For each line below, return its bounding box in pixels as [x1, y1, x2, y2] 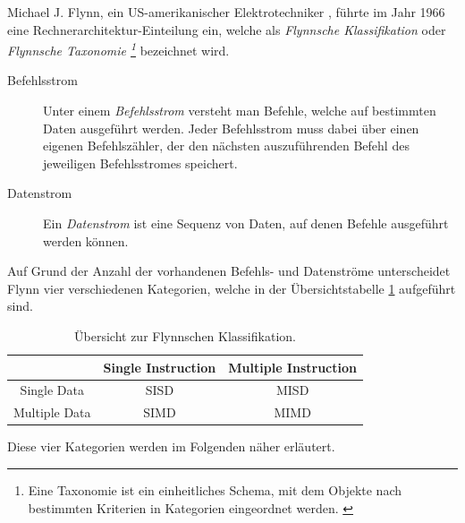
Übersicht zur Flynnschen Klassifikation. [74, 326, 296, 345]
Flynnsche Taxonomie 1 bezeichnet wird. [7, 39, 230, 59]
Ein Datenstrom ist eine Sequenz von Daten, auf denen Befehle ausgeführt [43, 214, 449, 232]
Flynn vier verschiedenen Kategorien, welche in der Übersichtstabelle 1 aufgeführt [7, 279, 456, 297]
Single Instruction [103, 357, 216, 376]
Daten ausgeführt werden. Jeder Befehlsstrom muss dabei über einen [43, 118, 419, 137]
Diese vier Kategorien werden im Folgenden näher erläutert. [7, 437, 335, 456]
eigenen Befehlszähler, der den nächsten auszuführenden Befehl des [43, 136, 410, 155]
